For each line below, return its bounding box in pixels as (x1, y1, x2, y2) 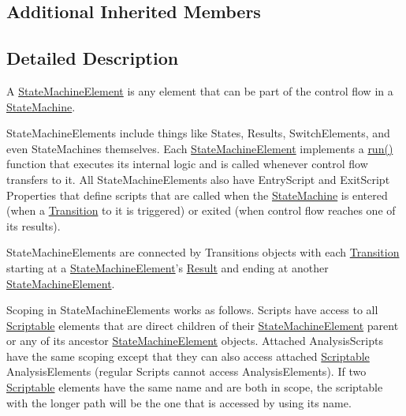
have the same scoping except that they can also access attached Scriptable (6, 347, 370, 364)
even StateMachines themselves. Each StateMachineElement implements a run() (6, 140, 393, 156)
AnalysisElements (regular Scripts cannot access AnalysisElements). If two (6, 363, 367, 380)
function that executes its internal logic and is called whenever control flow (6, 156, 368, 172)
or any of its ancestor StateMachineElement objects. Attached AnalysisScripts (6, 332, 383, 349)
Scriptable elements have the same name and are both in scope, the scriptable (6, 379, 383, 395)
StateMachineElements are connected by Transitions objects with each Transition (6, 244, 400, 260)
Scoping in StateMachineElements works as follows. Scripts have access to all (6, 302, 378, 318)
